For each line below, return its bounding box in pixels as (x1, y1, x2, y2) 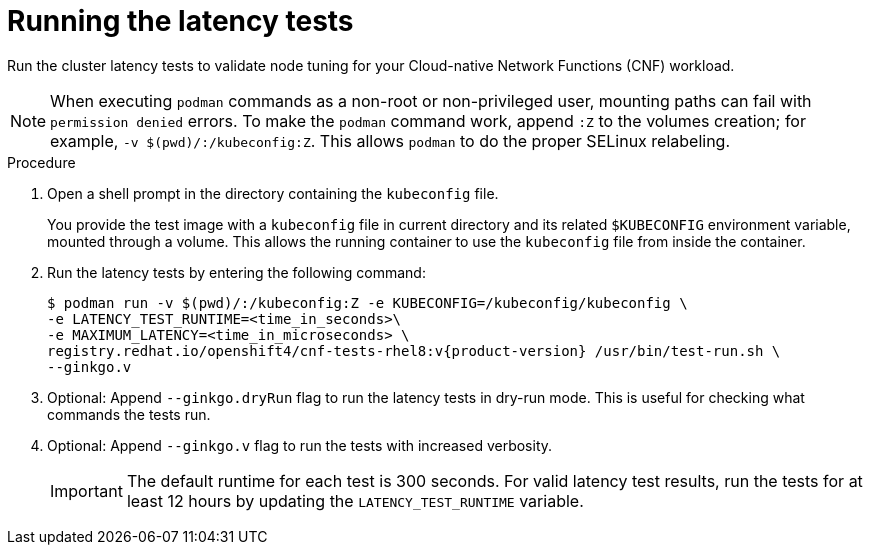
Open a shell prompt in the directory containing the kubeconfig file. (47, 184, 499, 202)
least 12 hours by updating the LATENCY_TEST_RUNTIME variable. (126, 490, 584, 511)
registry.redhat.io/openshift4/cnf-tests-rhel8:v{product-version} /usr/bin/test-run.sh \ (47, 342, 781, 359)
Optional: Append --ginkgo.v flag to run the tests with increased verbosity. (47, 436, 553, 454)
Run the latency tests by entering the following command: (47, 263, 426, 281)
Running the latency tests (7, 4, 354, 38)
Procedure (7, 153, 76, 171)
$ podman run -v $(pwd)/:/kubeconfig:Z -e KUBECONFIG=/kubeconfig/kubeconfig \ (47, 294, 688, 311)
